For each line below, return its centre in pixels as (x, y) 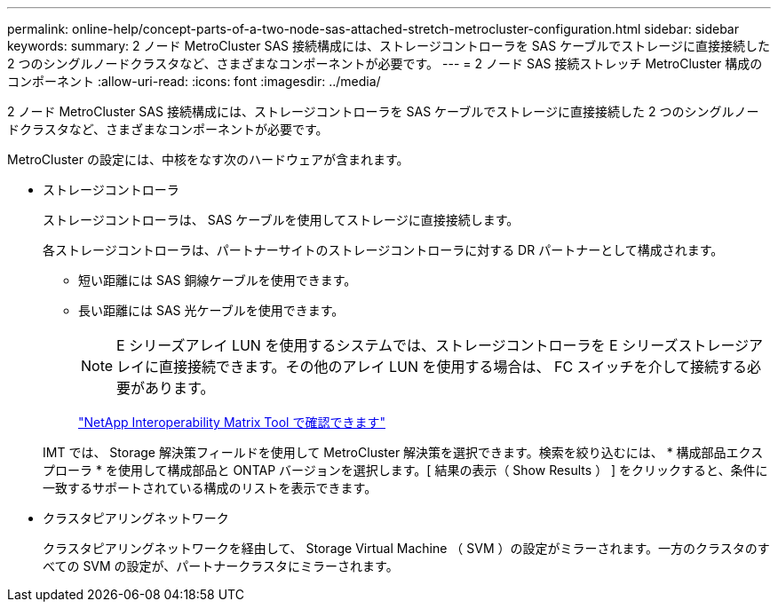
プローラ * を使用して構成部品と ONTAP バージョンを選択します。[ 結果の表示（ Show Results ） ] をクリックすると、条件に (405, 470)
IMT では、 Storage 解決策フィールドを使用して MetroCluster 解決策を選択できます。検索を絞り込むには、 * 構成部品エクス (403, 452)
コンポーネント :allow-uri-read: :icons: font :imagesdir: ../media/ (194, 81)
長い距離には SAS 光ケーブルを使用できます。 (211, 310)
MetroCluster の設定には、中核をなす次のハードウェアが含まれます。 (208, 159)
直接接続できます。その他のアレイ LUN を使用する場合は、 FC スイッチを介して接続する (453, 367)
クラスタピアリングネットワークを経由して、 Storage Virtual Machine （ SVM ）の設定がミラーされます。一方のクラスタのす (406, 548)
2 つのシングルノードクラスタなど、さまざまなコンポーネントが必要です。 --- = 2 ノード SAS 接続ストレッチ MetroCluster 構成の (385, 63)
